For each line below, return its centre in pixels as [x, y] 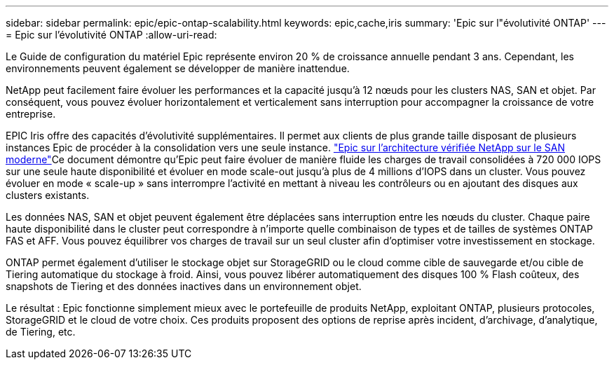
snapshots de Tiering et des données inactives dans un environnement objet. [184, 286]
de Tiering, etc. [41, 332]
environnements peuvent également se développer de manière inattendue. [178, 68]
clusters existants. [48, 195]
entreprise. [31, 114]
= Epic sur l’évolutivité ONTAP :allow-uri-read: [111, 35]
